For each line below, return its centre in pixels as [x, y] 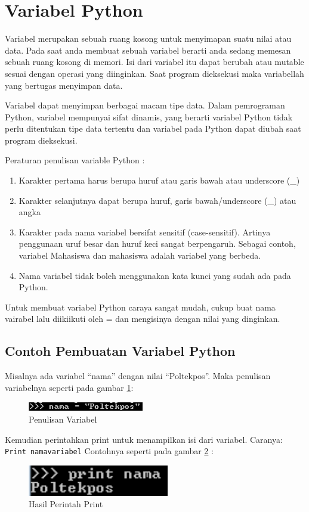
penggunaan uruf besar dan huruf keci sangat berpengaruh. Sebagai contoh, [157, 243]
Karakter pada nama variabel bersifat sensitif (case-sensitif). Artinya [145, 232]
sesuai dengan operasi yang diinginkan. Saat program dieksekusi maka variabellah [154, 73]
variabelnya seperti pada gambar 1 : [69, 387]
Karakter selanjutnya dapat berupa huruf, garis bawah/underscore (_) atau [157, 200]
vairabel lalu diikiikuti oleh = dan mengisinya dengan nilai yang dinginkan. [143, 319]
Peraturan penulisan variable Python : [75, 160]
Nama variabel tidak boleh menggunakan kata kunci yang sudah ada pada [155, 275]
